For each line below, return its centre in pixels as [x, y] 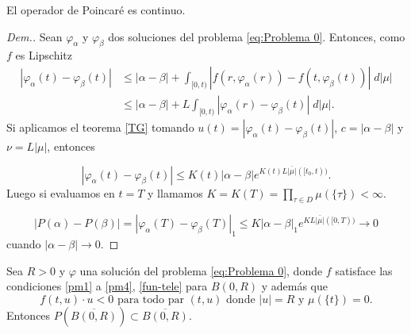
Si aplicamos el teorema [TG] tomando [100, 127]
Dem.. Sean [35, 36]
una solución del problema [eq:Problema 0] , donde [201, 270]
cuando [24, 244]
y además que [294, 286]
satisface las [364, 270]
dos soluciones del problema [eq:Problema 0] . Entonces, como [257, 36]
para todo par [150, 299]
